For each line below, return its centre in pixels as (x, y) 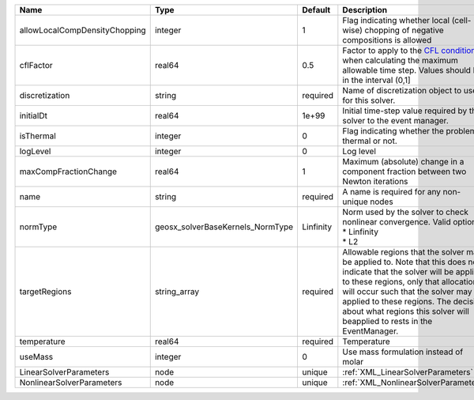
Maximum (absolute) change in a (403, 162)
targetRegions (45, 291)
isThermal (38, 136)
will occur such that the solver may (407, 291)
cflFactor (36, 65)
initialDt (33, 116)
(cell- (461, 20)
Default (316, 10)
